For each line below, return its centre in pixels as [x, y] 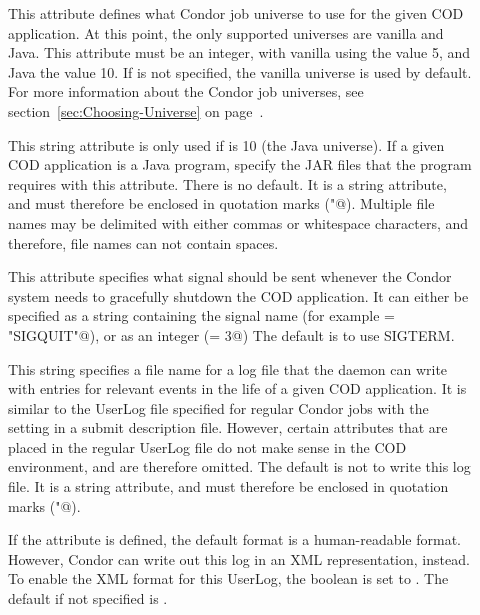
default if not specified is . [88, 598]
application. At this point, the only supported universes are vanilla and [226, 32]
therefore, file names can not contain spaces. [143, 242]
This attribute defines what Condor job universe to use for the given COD [236, 13]
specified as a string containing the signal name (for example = [201, 315]
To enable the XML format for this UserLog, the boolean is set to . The [228, 578]
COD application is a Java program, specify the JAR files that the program [240, 164]
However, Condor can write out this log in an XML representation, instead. [239, 558]
